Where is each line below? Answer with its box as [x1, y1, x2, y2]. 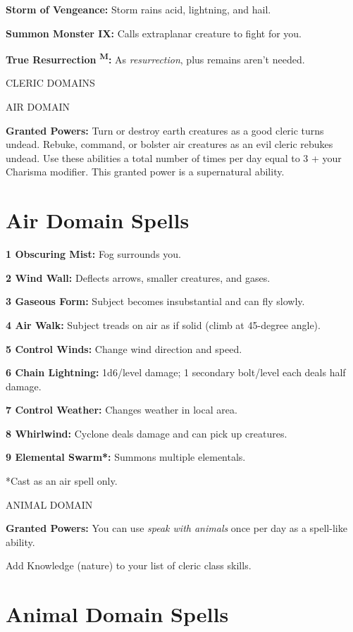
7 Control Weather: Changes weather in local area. [6, 402, 237, 417]
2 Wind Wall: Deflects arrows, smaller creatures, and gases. [6, 270, 271, 285]
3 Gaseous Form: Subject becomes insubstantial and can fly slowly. [6, 294, 305, 309]
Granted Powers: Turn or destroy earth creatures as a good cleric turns [6, 123, 324, 137]
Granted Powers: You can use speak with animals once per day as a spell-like [6, 521, 347, 535]
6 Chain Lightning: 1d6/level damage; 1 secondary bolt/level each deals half [6, 365, 346, 380]
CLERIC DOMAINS [6, 75, 95, 90]
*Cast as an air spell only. [6, 473, 118, 488]
